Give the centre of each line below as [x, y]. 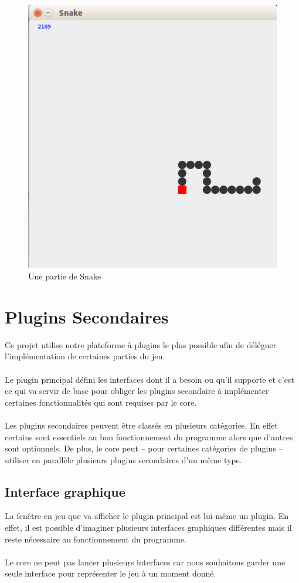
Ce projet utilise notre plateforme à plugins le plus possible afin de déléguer [141, 344]
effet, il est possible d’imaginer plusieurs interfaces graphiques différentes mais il [148, 528]
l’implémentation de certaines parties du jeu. [85, 356]
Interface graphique [65, 491]
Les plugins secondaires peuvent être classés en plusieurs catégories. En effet [141, 425]
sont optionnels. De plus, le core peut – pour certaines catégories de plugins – [144, 448]
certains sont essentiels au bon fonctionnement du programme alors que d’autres [149, 437]
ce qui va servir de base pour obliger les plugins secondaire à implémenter [137, 391]
